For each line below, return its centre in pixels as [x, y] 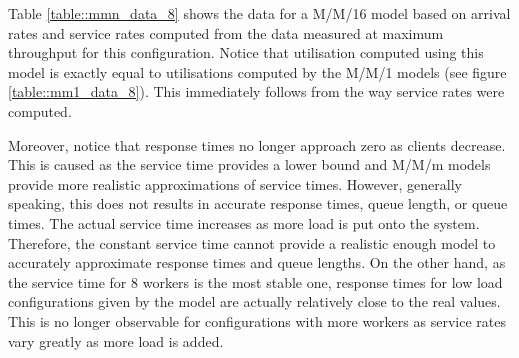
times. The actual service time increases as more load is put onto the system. [244, 222]
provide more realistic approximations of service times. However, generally [235, 183]
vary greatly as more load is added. [116, 340]
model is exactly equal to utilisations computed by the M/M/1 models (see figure [257, 71]
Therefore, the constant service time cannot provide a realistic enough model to [252, 242]
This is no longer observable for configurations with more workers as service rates [257, 320]
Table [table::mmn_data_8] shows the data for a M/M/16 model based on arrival [259, 13]
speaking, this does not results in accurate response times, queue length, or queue [258, 203]
